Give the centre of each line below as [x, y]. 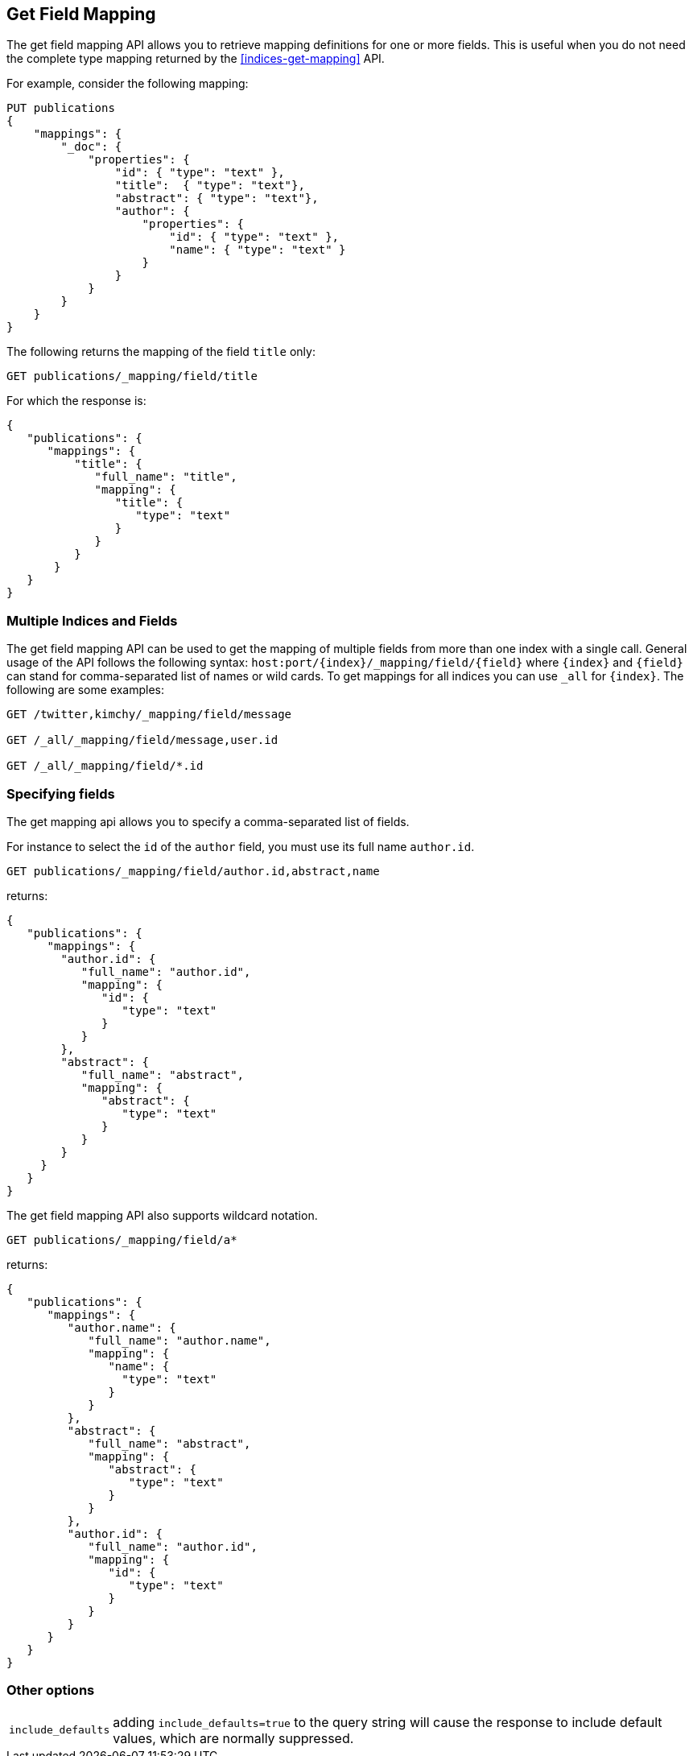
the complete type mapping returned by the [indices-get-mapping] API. [196, 59]
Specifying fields [61, 793]
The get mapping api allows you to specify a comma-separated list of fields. [208, 821]
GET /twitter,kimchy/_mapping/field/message [149, 715]
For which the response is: [76, 401]
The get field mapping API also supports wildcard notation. [162, 1215]
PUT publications [61, 108]
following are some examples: [86, 690]
